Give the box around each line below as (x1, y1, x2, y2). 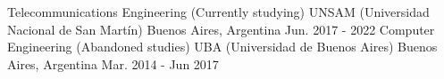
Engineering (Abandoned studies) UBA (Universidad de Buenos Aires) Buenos (7, 37, 438, 56)
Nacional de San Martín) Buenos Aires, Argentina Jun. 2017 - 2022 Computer (7, 20, 435, 38)
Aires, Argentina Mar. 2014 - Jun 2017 (7, 54, 219, 73)
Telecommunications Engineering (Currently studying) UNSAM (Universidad (7, 3, 430, 20)
